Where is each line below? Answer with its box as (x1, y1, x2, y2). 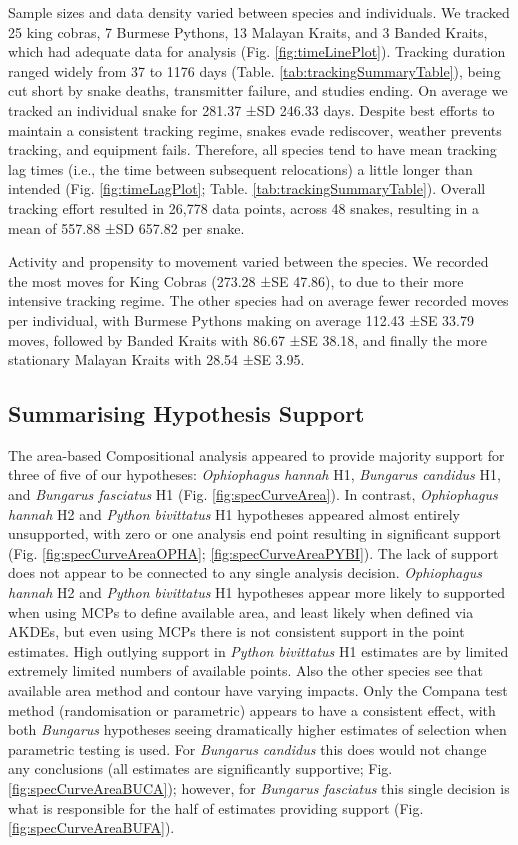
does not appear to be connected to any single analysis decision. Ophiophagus (8, 562, 482, 583)
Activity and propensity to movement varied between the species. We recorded (8, 251, 489, 272)
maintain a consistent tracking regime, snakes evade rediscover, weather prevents (8, 119, 502, 140)
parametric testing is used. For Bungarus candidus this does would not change (8, 738, 487, 759)
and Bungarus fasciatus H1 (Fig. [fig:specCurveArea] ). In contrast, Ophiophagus (8, 484, 498, 505)
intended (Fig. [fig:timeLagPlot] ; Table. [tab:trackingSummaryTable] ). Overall (8, 178, 486, 199)
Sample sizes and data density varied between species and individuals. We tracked (8, 2, 510, 22)
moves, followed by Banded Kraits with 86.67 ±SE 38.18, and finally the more (8, 329, 487, 350)
